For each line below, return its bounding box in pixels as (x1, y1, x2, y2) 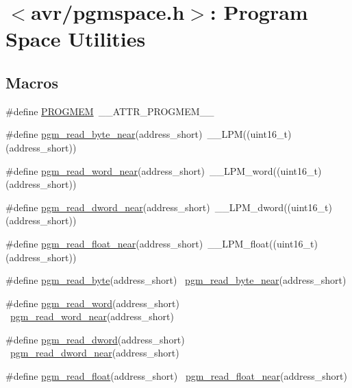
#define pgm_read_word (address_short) (5, 295, 179, 310)
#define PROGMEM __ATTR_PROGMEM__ (5, 104, 214, 118)
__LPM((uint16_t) (207, 127, 292, 141)
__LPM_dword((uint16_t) (214, 199, 332, 214)
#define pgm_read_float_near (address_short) (5, 236, 203, 250)
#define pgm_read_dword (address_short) (5, 332, 185, 346)
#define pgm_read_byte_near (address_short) (5, 127, 203, 141)
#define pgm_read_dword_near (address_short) (5, 199, 210, 214)
